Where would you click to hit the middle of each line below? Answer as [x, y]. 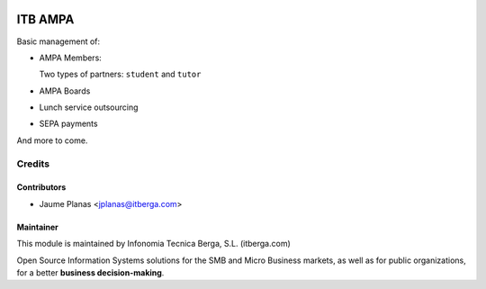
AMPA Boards [65, 91]
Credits [33, 164]
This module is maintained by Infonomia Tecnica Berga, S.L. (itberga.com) [154, 244]
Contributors [41, 187]
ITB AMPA [45, 19]
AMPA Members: [71, 58]
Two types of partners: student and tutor [120, 74]
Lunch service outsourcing [89, 107]
